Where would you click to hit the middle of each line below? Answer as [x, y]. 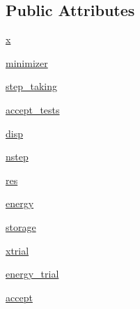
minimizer [27, 62]
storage [21, 226]
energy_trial [32, 274]
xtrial [17, 250]
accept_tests [33, 109]
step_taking [31, 86]
